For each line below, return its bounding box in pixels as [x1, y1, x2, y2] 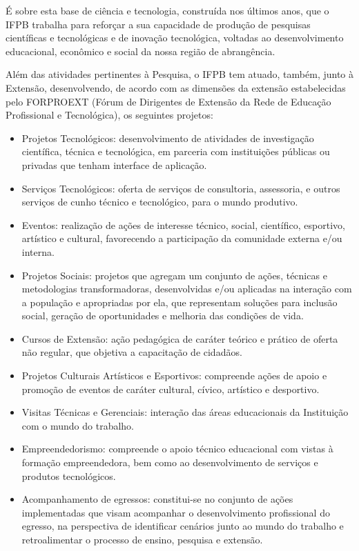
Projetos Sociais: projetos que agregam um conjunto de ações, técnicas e [21, 268, 327, 282]
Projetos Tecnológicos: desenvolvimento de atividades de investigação [21, 130, 314, 145]
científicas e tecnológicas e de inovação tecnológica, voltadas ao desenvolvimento [6, 30, 344, 45]
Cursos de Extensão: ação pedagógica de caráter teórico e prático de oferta [21, 331, 338, 345]
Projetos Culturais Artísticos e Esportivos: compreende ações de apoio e [21, 368, 327, 383]
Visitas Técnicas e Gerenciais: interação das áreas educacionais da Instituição [21, 405, 349, 419]
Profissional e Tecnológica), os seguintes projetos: [6, 108, 213, 122]
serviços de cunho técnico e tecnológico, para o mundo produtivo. [21, 194, 298, 209]
